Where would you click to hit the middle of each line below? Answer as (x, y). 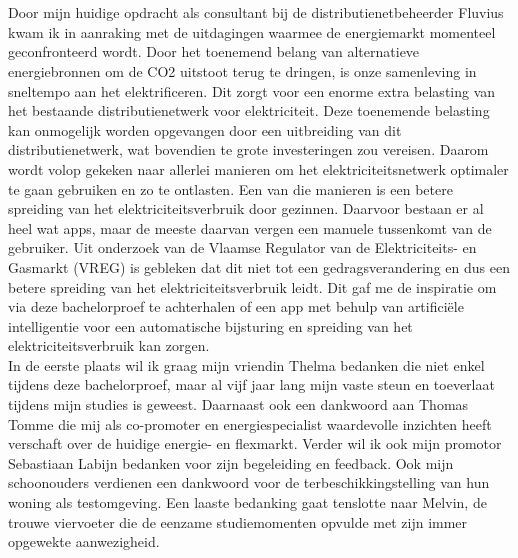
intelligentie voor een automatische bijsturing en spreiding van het (210, 325)
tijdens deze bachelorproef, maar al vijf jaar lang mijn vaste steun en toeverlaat (251, 384)
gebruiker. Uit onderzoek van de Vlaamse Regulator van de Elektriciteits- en (242, 247)
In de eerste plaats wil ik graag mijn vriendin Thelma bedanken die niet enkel (246, 364)
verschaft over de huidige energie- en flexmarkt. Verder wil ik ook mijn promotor (255, 443)
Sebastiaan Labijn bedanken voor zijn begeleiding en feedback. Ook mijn (231, 462)
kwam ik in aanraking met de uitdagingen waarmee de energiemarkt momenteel (252, 31)
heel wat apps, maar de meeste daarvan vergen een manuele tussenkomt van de (250, 227)
